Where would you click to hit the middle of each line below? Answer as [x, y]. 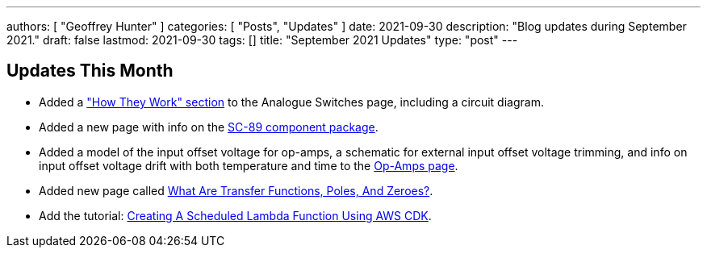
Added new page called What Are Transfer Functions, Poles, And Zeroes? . [236, 190]
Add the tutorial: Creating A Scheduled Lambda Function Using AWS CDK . [235, 215]
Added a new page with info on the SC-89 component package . [209, 127]
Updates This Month [90, 71]
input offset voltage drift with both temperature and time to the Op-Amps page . [249, 165]
